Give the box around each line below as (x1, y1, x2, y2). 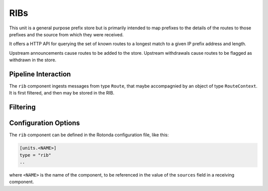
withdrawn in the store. (9, 57, 57, 63)
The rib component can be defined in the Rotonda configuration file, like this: (9, 132, 169, 138)
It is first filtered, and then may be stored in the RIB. (9, 90, 115, 96)
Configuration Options (9, 119, 80, 127)
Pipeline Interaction (9, 70, 71, 78)
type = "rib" (19, 152, 52, 158)
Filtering (9, 103, 36, 111)
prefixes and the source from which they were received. (9, 31, 124, 37)
